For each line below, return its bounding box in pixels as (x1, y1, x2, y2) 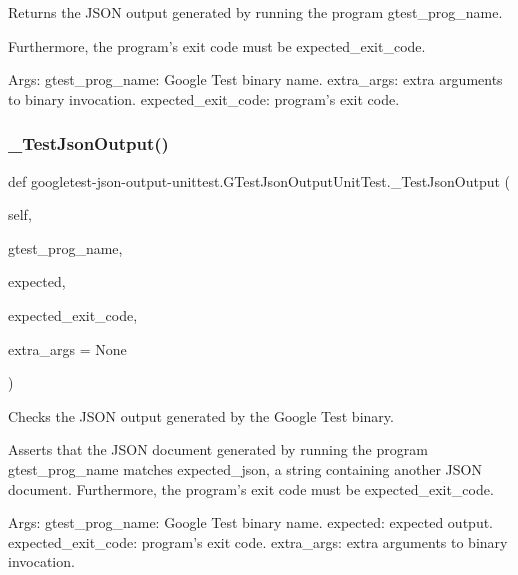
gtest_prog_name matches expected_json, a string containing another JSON (8, 458, 482, 479)
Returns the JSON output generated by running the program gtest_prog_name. (8, 2, 503, 22)
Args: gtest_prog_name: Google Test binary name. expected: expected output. (8, 512, 493, 533)
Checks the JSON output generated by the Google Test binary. (8, 405, 394, 426)
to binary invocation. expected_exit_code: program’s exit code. (8, 88, 400, 109)
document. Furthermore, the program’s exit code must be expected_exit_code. (8, 478, 494, 499)
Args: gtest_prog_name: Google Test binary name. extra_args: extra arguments (8, 69, 503, 90)
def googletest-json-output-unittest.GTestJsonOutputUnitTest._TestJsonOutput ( (8, 170, 511, 191)
